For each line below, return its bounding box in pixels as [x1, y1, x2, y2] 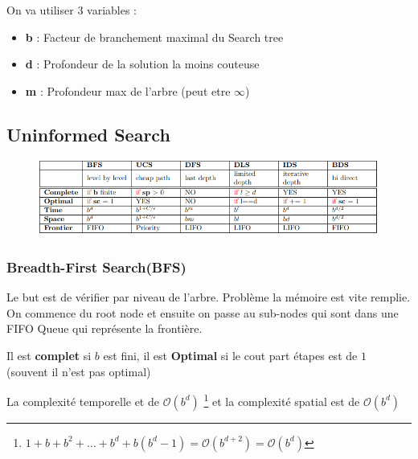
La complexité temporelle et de [6, 392, 159, 409]
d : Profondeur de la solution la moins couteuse [25, 55, 260, 72]
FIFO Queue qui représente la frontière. [6, 320, 203, 337]
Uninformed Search [6, 121, 170, 146]
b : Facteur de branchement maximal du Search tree [25, 28, 284, 45]
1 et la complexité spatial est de [203, 391, 360, 409]
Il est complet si [6, 346, 92, 363]
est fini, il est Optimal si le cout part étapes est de [103, 346, 358, 363]
